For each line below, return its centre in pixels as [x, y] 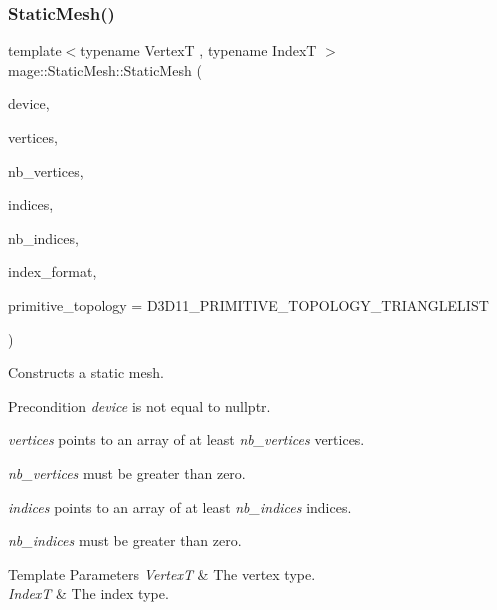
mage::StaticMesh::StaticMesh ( [105, 69]
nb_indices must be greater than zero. [125, 540]
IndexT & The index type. [88, 593]
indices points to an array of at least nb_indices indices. [180, 506]
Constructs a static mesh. [86, 372]
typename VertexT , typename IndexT [198, 50]
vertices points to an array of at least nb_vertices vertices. [186, 439]
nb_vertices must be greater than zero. [127, 472]
